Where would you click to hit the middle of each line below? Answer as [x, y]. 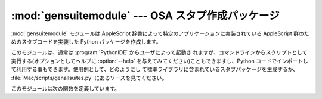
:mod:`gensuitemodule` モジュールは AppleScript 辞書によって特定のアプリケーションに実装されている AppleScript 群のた [160, 33]
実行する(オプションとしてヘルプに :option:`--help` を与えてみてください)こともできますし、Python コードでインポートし [160, 61]
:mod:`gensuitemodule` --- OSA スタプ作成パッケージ [145, 16]
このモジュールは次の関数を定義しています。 [66, 88]
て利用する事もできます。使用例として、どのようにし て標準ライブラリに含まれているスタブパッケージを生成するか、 [154, 69]
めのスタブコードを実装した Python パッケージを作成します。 [86, 41]
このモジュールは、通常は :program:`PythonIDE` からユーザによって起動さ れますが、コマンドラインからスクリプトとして [159, 52]
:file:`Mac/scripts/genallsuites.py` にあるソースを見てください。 [89, 78]
